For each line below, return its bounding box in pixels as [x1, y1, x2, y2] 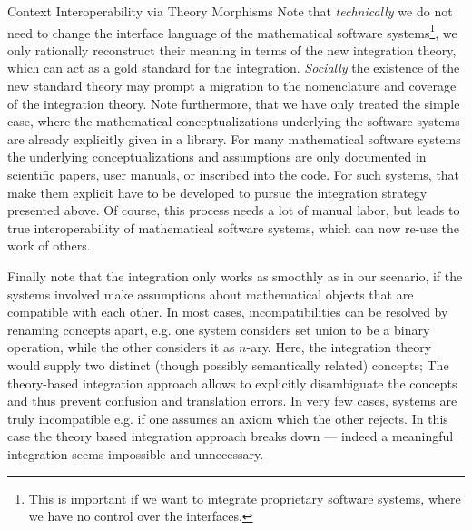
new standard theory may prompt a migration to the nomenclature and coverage [7, 76, 457, 95]
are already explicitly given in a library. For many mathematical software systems [7, 129, 461, 148]
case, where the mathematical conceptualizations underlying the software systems [7, 112, 460, 131]
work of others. [7, 236, 91, 255]
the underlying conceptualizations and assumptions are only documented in [7, 147, 427, 166]
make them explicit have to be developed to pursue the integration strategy [7, 182, 428, 201]
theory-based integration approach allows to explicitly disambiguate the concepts [7, 373, 457, 392]
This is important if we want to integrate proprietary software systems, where [28, 488, 461, 507]
